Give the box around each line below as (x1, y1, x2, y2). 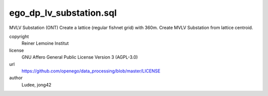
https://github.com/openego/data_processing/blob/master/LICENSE (21, 68, 161, 74)
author (9, 75, 23, 81)
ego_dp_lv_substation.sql (9, 7, 117, 18)
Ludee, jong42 (21, 82, 52, 88)
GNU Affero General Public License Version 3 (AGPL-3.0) (21, 54, 138, 60)
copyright (9, 33, 29, 39)
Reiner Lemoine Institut (21, 40, 69, 46)
